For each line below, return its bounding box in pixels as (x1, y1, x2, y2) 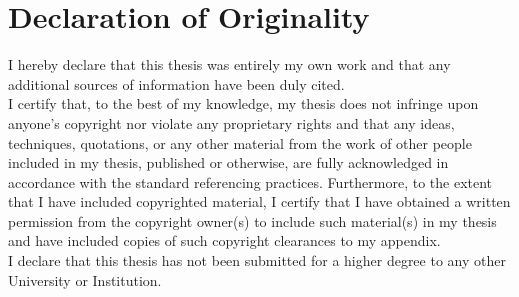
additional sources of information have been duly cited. (8, 73, 345, 94)
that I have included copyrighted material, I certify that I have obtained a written (8, 191, 511, 212)
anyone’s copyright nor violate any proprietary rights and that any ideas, (8, 112, 455, 133)
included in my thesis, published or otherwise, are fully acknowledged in (8, 152, 449, 173)
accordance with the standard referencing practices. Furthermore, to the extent (8, 171, 493, 192)
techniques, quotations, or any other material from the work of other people (8, 132, 472, 153)
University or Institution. (8, 269, 162, 290)
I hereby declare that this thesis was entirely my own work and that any (8, 54, 451, 75)
